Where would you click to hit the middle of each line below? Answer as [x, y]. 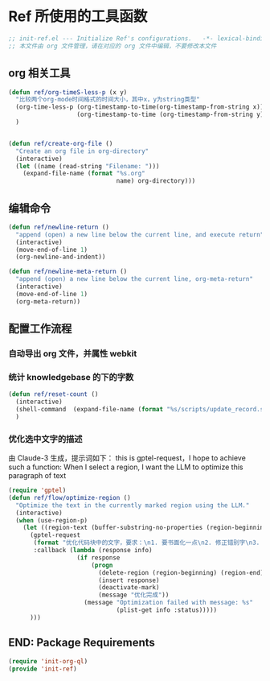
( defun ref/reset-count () [53, 394]
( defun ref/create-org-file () [61, 143]
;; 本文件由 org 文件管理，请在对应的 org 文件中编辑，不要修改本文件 [112, 46]
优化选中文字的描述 [45, 439]
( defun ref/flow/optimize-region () [70, 497]
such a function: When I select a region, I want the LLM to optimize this [126, 467]
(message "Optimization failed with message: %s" [168, 603]
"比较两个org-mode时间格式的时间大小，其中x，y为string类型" [108, 100]
